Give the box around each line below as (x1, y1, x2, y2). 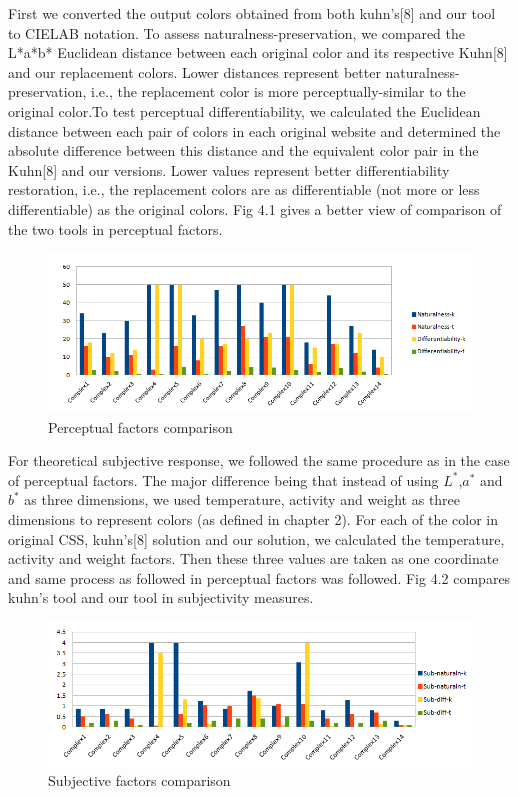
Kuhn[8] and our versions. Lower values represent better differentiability (8, 159, 450, 180)
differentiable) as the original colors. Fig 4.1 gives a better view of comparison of (8, 198, 502, 219)
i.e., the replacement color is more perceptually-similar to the (90, 81, 466, 102)
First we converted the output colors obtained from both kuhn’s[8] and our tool (8, 3, 496, 23)
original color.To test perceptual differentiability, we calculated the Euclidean (8, 100, 481, 121)
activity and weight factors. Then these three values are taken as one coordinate (8, 548, 499, 569)
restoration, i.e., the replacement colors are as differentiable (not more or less (8, 179, 480, 200)
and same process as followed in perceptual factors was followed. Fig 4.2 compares (8, 567, 511, 588)
